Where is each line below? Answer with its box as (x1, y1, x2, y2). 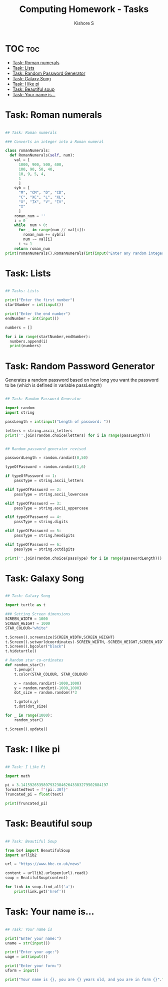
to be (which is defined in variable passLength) (5, 382, 102, 388)
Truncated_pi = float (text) (5, 792, 64, 797)
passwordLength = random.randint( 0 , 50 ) (5, 455, 88, 460)
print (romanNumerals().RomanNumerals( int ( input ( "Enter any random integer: (5, 251, 166, 256)
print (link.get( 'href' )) (14, 889, 66, 894)
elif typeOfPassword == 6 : (5, 542, 61, 547)
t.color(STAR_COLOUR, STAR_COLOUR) (14, 672, 88, 677)
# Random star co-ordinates (5, 658, 64, 663)
